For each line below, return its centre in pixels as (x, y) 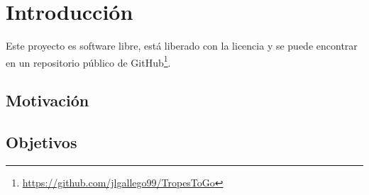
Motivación (48, 100)
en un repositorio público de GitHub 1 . (88, 61)
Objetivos (42, 142)
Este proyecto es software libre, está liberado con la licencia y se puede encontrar (182, 46)
